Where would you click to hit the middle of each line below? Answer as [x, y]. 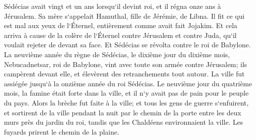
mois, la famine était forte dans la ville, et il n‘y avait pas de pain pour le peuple [126, 93]
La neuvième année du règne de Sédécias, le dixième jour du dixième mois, [117, 54]
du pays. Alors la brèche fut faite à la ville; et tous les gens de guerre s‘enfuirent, [126, 102]
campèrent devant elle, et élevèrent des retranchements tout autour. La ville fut [125, 74]
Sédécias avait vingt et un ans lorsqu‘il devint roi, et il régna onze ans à [113, 6]
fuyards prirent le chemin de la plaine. [62, 131]
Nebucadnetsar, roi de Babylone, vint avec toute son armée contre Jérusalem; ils [126, 64]
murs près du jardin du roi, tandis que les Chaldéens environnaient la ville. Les [124, 122]
